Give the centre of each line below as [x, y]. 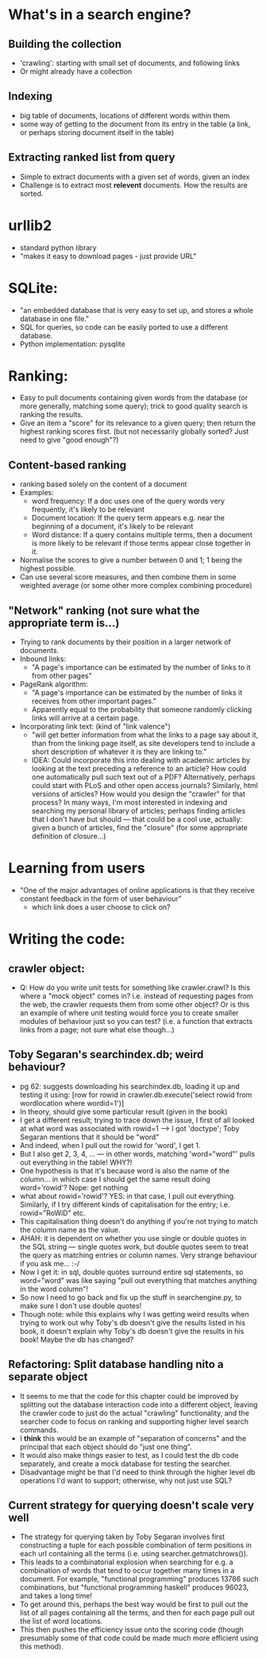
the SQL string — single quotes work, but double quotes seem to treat [134, 1246]
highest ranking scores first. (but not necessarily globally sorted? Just [134, 431]
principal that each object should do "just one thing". [106, 1447]
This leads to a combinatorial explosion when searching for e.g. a [126, 1562]
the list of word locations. [61, 1621]
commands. [39, 1430]
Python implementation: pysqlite [72, 344]
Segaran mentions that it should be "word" [89, 1137]
